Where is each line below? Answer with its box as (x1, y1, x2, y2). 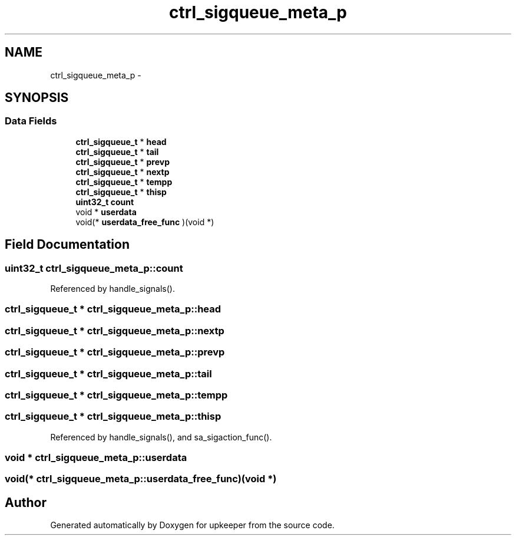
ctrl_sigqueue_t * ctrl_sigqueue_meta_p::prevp (5, 346, 225, 358)
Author (5, 495, 47, 510)
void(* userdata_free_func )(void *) (75, 216, 214, 227)
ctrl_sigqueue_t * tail (75, 146, 159, 157)
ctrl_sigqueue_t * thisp (75, 186, 167, 197)
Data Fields (5, 115, 57, 127)
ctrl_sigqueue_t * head (75, 136, 167, 147)
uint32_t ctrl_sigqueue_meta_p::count (5, 262, 183, 274)
